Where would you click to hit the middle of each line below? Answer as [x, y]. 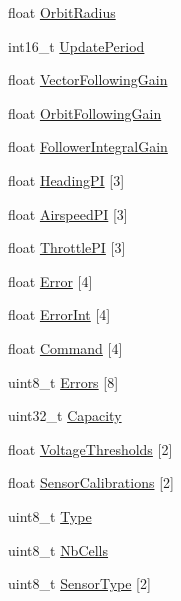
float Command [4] [65, 347]
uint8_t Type [50, 515]
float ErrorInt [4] [59, 314]
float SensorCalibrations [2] [91, 482]
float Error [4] [50, 280]
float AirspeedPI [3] [68, 213]
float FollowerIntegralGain [88, 146]
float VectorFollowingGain [88, 79]
